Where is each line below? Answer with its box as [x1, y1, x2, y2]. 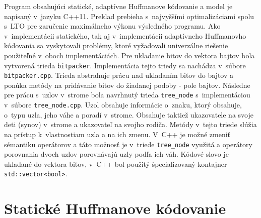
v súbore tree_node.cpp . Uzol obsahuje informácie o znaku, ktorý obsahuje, [4, 99, 242, 110]
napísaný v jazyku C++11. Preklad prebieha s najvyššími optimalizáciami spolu [4, 11, 254, 21]
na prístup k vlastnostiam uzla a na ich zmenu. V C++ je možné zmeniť [4, 129, 231, 139]
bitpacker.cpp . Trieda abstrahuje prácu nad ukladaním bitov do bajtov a [4, 70, 234, 80]
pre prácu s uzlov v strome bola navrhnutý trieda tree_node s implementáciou [4, 89, 250, 100]
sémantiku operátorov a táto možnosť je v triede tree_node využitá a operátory [4, 139, 252, 149]
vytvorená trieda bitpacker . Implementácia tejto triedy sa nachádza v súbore [4, 60, 246, 70]
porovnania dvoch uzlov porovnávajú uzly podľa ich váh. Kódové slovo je [4, 149, 229, 159]
